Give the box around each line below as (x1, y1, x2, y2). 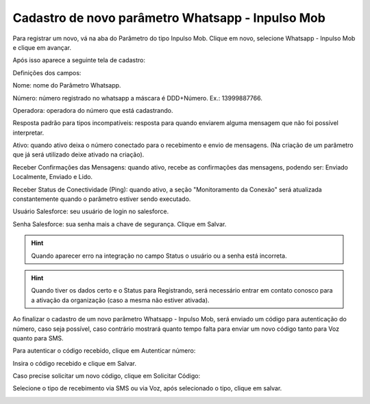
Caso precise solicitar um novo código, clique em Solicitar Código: (12, 372, 201, 380)
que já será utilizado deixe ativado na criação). (12, 150, 145, 159)
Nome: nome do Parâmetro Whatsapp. (12, 81, 121, 90)
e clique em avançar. (12, 43, 72, 51)
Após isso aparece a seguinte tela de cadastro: (12, 56, 145, 64)
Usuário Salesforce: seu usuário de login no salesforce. (12, 207, 169, 215)
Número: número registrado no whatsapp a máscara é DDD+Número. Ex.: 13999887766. (12, 94, 263, 102)
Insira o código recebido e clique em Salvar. (12, 359, 137, 367)
